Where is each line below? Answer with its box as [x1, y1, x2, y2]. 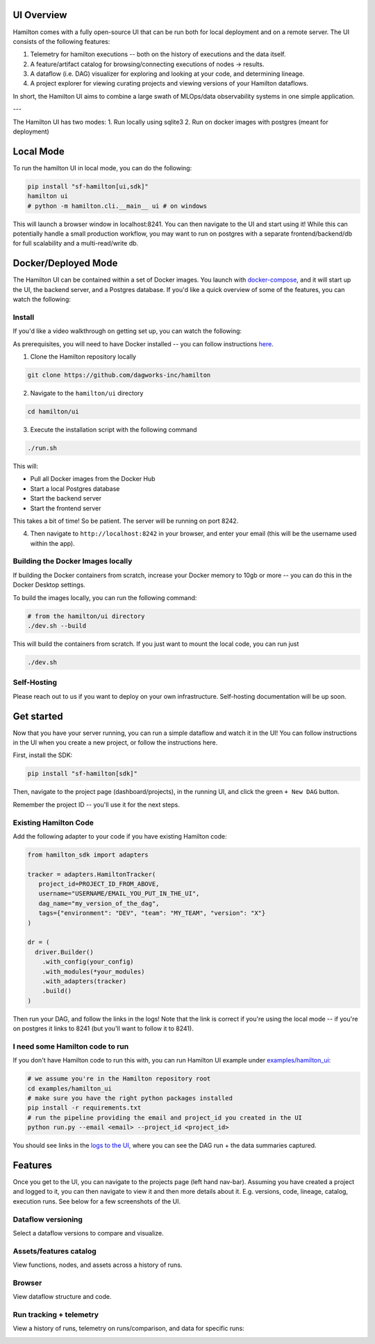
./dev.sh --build [27, 622, 87, 630]
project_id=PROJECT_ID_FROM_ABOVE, [38, 880, 160, 888]
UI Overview [12, 9, 67, 21]
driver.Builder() [35, 948, 94, 956]
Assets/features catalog [12, 1246, 97, 1256]
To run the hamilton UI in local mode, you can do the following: [12, 163, 192, 172]
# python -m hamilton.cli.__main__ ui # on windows [27, 202, 208, 210]
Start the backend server [30, 494, 102, 503]
